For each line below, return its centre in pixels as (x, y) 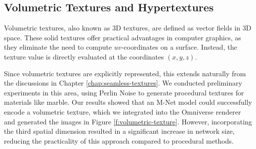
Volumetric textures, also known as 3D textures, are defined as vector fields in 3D (128, 28)
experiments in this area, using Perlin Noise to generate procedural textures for (124, 92)
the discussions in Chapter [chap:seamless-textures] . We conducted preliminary (123, 83)
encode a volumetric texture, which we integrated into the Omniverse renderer (123, 111)
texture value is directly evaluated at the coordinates (84, 56)
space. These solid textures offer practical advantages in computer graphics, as (123, 37)
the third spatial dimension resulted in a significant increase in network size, (119, 131)
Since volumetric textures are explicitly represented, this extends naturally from (125, 73)
